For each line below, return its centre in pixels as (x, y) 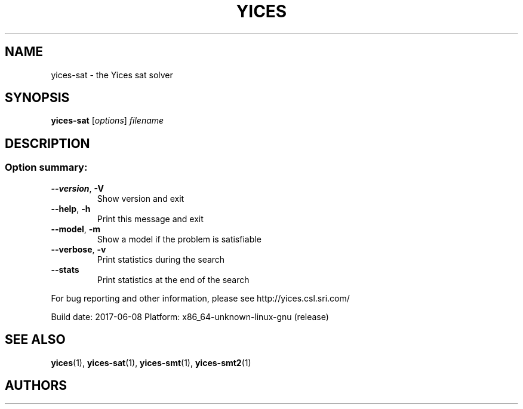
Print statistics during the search (161, 259)
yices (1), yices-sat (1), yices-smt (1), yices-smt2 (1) (151, 362)
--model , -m (76, 229)
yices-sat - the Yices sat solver (112, 75)
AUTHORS (36, 385)
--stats (65, 269)
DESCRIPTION (47, 143)
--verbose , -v (79, 249)
